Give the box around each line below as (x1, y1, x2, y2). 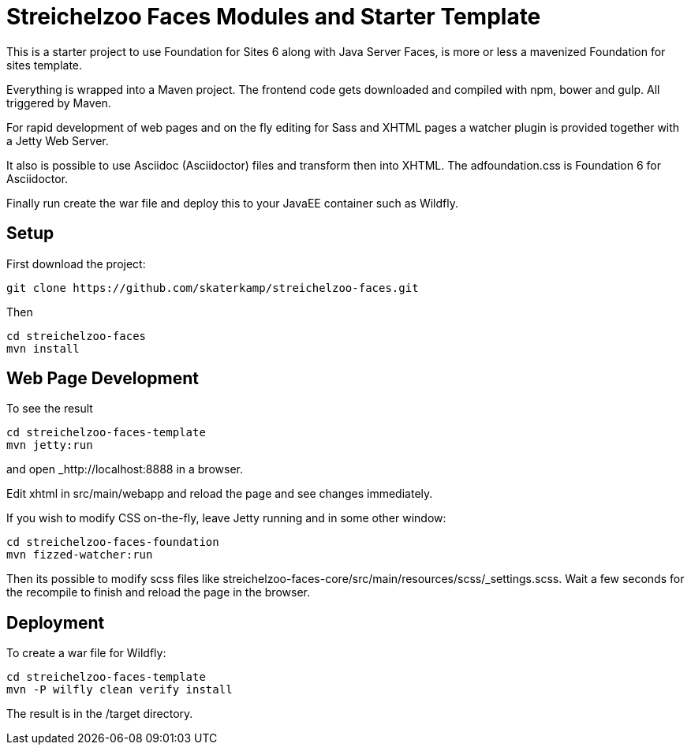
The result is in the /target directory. (6, 707, 193, 721)
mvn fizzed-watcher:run (6, 548, 153, 562)
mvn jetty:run (6, 439, 93, 452)
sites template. (6, 58, 83, 72)
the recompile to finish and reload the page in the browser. (6, 585, 310, 600)
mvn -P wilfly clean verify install (6, 683, 233, 697)
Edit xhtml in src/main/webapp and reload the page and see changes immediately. (6, 487, 433, 501)
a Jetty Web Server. (6, 133, 109, 148)
